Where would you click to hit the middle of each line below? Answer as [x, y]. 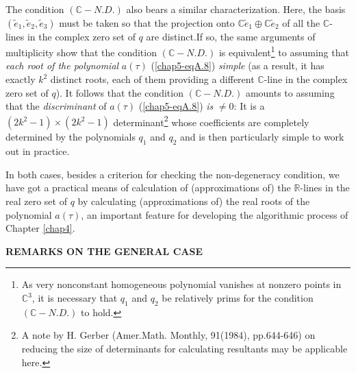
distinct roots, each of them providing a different [152, 79]
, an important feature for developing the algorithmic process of [215, 214]
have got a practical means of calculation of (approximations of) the [148, 188]
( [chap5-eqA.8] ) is [176, 106]
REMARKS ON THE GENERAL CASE [104, 251]
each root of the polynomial [62, 65]
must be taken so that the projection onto [147, 22]
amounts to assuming [290, 92]
